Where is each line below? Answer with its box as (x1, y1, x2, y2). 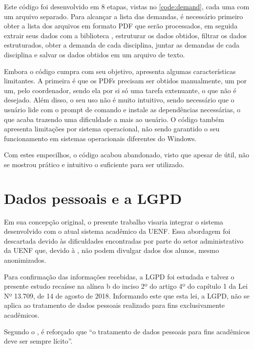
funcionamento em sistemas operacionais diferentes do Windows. (4, 133, 197, 143)
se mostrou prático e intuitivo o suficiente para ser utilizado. (4, 159, 185, 169)
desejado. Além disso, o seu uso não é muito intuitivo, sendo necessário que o (4, 95, 234, 105)
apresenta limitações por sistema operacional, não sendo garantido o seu (4, 124, 220, 134)
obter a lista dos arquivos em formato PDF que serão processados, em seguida (4, 21, 238, 31)
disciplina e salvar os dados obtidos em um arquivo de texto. (4, 49, 185, 59)
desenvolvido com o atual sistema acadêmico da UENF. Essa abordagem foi (4, 226, 231, 236)
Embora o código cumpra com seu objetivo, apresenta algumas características (4, 66, 236, 76)
